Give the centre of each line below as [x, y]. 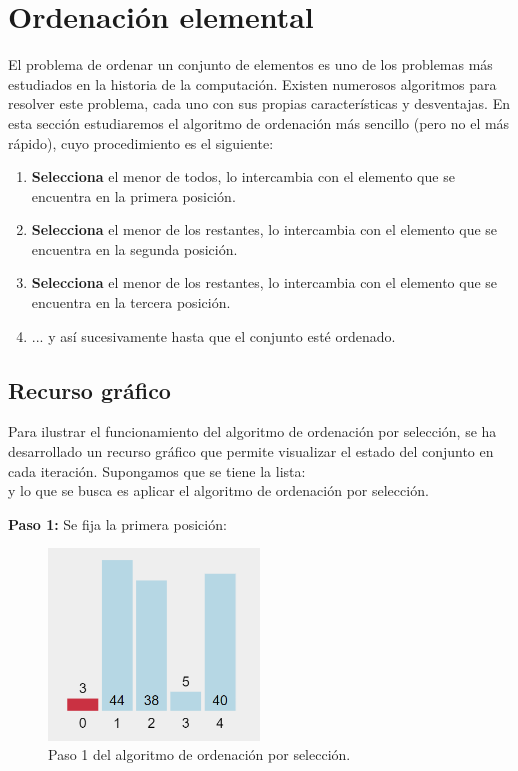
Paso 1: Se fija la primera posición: [117, 523]
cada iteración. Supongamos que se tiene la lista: [157, 470]
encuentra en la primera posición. [133, 195]
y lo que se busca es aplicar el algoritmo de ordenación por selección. [218, 490]
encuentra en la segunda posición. [134, 248]
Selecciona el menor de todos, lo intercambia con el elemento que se [243, 176]
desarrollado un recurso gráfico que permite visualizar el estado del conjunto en [251, 451]
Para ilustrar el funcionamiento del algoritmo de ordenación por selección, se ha [252, 431]
